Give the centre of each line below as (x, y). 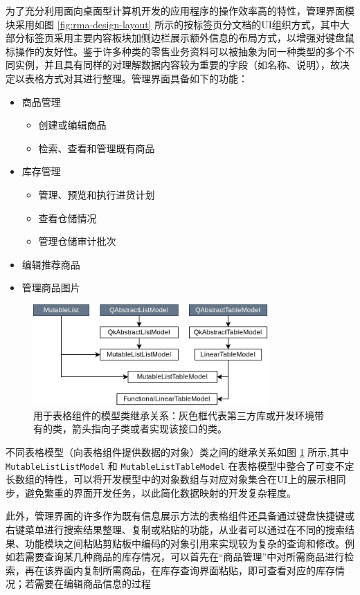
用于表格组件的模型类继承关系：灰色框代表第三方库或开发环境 (174, 415)
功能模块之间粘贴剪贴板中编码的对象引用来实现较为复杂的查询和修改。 (184, 543)
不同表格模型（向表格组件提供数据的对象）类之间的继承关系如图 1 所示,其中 (178, 451)
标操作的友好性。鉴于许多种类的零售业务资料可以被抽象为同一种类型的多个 (175, 51)
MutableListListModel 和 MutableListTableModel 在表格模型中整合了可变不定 (180, 465)
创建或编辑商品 (72, 125)
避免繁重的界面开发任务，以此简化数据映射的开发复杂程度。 (160, 492)
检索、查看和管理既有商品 (97, 148)
